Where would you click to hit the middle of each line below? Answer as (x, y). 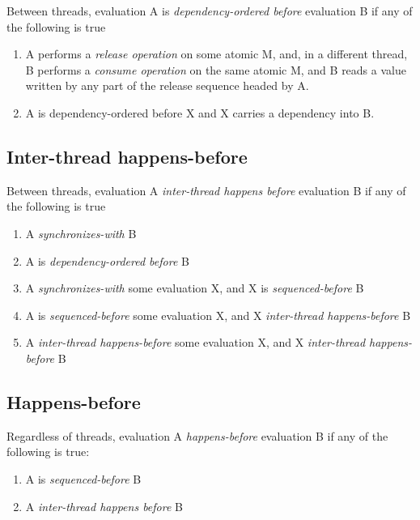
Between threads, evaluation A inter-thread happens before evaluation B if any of (206, 190)
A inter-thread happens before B (104, 506)
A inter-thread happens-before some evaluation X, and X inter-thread (195, 342)
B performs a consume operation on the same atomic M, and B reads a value (216, 69)
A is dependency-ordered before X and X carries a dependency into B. (200, 112)
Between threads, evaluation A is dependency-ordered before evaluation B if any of (210, 11)
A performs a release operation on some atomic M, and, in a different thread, (216, 54)
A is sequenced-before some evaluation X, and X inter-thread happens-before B (218, 315)
